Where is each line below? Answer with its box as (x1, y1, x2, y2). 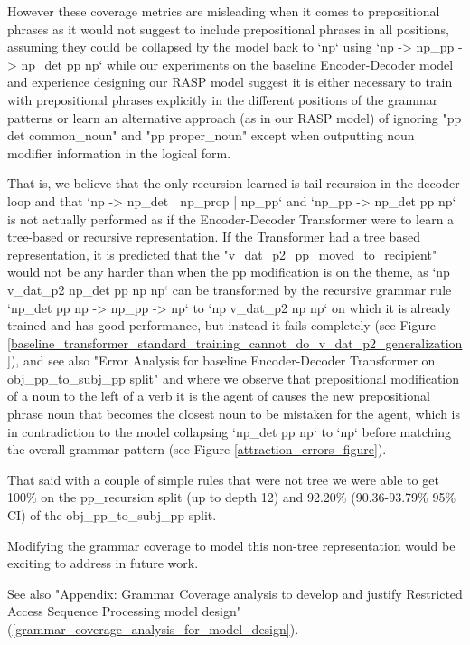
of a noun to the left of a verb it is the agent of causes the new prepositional (7, 386, 430, 405)
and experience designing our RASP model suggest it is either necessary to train (7, 72, 453, 91)
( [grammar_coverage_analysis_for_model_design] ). (7, 620, 299, 638)
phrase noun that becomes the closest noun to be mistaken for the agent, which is (7, 404, 461, 423)
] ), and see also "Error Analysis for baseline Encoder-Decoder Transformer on (7, 351, 436, 370)
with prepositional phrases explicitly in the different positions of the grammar (7, 90, 438, 109)
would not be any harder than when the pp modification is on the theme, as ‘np (7, 262, 450, 281)
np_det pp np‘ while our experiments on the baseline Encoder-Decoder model (21, 54, 454, 73)
